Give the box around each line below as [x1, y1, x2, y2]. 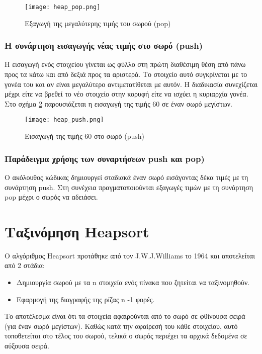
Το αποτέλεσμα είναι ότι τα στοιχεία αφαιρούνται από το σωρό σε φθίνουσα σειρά [5, 311, 245, 321]
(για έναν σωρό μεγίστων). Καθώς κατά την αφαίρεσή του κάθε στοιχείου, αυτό [5, 320, 238, 331]
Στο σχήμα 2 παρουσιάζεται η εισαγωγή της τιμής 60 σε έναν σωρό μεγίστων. [5, 98, 232, 109]
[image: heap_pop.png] [25, 4, 101, 11]
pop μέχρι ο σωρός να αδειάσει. [5, 192, 98, 202]
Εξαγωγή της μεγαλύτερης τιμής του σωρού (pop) [25, 18, 171, 28]
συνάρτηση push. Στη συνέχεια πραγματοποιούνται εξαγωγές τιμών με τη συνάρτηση [5, 182, 253, 192]
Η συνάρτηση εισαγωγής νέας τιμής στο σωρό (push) [5, 39, 203, 52]
